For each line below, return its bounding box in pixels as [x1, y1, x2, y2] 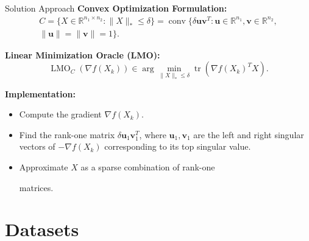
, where [139, 128, 166, 141]
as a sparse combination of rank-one [80, 160, 215, 173]
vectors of [19, 140, 55, 153]
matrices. [19, 181, 54, 194]
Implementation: [5, 87, 76, 100]
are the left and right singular [193, 128, 304, 141]
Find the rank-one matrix [19, 128, 115, 141]
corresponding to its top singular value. [104, 140, 251, 153]
